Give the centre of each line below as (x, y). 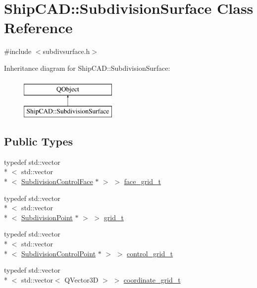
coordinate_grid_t (152, 279)
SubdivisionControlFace (57, 181)
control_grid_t (150, 253)
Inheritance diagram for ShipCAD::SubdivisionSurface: (87, 68)
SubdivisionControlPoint (59, 253)
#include (18, 51)
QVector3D (81, 279)
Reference (38, 27)
